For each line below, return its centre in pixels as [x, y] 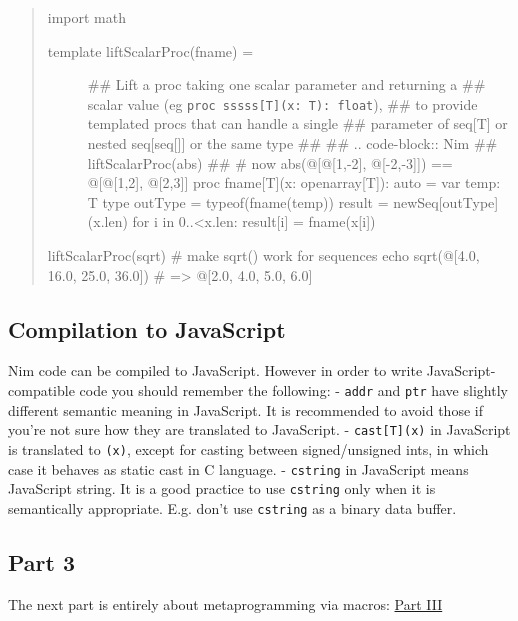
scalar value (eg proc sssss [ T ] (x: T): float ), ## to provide [282, 103]
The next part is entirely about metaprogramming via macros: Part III [225, 603]
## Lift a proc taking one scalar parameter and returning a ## [286, 84]
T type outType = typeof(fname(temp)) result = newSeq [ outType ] [293, 201]
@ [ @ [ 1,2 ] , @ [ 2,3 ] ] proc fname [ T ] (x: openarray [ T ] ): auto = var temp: [294, 182]
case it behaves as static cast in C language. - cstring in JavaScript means [238, 468]
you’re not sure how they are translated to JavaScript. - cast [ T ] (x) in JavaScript [259, 429]
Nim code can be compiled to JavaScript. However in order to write [215, 370]
